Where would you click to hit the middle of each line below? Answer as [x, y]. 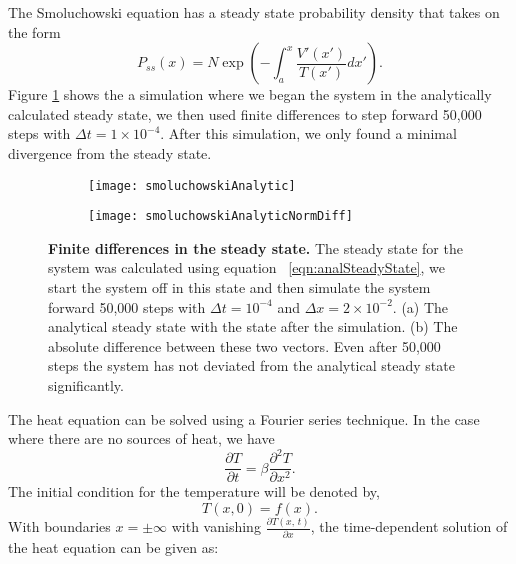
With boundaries [59, 526]
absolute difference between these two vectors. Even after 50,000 [244, 345]
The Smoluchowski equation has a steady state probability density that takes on [254, 12]
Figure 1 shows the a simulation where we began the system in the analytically [250, 94]
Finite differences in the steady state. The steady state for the [255, 247]
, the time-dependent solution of [409, 526]
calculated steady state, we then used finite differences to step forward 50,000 [245, 113]
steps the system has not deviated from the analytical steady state [251, 365]
